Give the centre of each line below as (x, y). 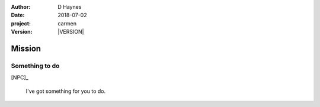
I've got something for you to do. (66, 91)
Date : (18, 15)
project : (21, 23)
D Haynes (70, 7)
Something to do (35, 66)
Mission (26, 48)
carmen (67, 23)
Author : (21, 7)
